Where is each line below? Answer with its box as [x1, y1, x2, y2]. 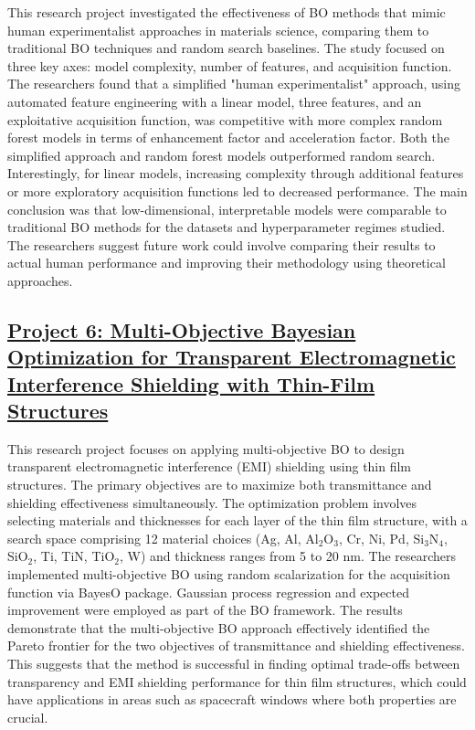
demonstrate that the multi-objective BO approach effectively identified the [7, 618, 430, 637]
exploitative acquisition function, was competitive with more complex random [7, 110, 443, 129]
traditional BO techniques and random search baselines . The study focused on [7, 38, 445, 58]
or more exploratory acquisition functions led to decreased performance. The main [7, 181, 468, 200]
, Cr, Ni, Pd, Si [338, 528, 425, 547]
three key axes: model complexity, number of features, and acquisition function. [7, 56, 452, 75]
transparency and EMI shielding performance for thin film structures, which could [7, 672, 467, 691]
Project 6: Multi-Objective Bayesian [7, 315, 356, 344]
